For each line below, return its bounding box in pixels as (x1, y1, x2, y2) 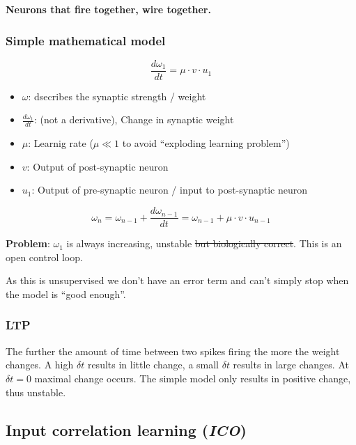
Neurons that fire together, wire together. (6, 2, 211, 16)
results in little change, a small (87, 357, 219, 372)
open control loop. (6, 249, 83, 264)
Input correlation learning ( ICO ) (6, 419, 247, 440)
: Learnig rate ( (28, 136, 93, 150)
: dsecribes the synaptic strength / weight (28, 88, 206, 103)
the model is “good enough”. (6, 286, 126, 301)
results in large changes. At (233, 357, 349, 372)
